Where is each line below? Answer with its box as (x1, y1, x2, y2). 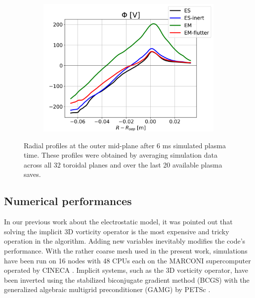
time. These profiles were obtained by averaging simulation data (24, 150, 217, 160)
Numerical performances (4, 193, 132, 209)
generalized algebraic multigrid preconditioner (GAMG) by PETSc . (4, 284, 211, 295)
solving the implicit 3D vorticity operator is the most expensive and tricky (4, 226, 229, 236)
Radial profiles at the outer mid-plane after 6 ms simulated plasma (24, 140, 226, 150)
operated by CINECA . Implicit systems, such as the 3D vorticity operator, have (4, 265, 249, 275)
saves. (24, 169, 41, 179)
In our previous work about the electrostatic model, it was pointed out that (4, 216, 233, 227)
